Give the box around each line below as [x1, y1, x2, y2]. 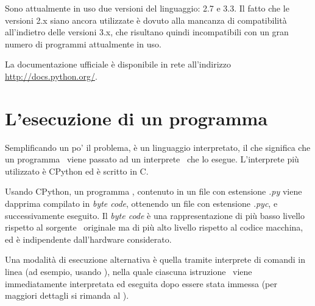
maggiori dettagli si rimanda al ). [5, 289, 129, 302]
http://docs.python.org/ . [5, 69, 97, 82]
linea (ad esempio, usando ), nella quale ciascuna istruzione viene [5, 265, 252, 278]
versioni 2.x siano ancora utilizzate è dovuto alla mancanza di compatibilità [5, 13, 287, 26]
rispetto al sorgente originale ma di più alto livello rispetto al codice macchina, [5, 221, 303, 234]
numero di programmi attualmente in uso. [5, 37, 161, 50]
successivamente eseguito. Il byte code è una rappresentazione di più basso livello [5, 209, 305, 221]
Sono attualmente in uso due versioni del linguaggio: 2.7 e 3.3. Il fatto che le [5, 2, 289, 14]
